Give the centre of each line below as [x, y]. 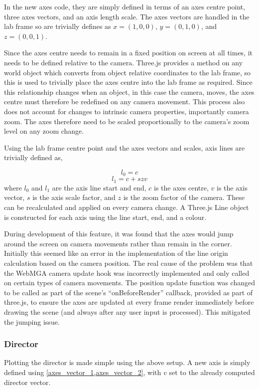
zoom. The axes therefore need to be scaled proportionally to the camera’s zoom [127, 121]
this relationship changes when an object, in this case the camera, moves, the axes [129, 92]
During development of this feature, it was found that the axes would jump [119, 234]
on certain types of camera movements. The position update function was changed [129, 283]
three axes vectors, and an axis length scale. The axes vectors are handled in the [127, 16]
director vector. [27, 382]
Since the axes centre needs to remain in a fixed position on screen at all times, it [128, 53]
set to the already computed [212, 372]
